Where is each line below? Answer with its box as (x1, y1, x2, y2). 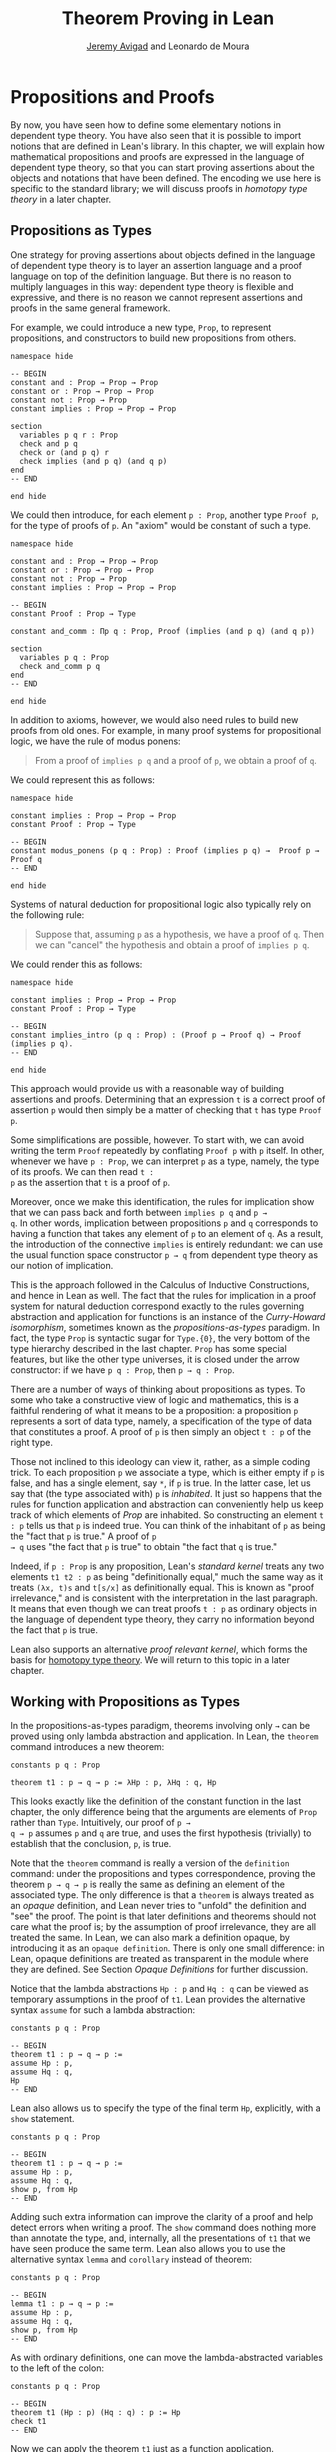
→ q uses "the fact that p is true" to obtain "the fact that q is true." (10, 1540, 278, 1552)
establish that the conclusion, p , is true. (10, 1838, 172, 1850)
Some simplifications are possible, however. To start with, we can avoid (10, 1133, 305, 1146)
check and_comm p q (19, 661, 101, 671)
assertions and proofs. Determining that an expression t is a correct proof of (10, 1093, 326, 1105)
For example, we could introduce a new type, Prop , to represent (10, 321, 272, 333)
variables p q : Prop (19, 652, 110, 662)
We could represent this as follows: (10, 773, 155, 786)
